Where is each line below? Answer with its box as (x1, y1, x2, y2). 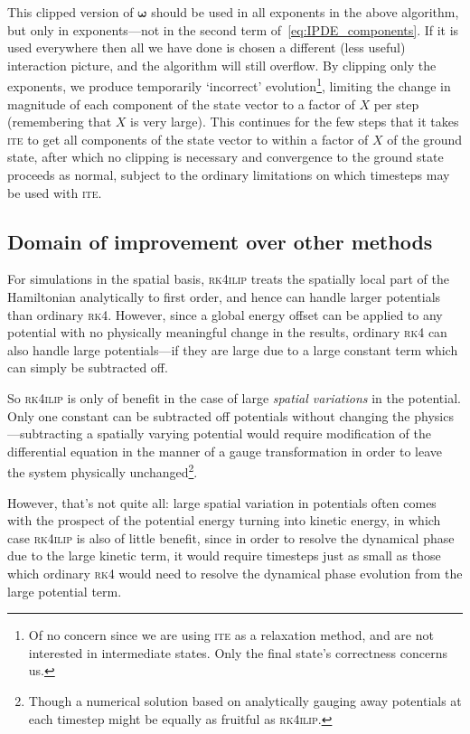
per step (373, 94, 419, 113)
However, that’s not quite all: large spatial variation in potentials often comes (7, 493, 437, 512)
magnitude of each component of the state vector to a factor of (7, 94, 355, 113)
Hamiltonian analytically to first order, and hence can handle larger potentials (7, 287, 441, 306)
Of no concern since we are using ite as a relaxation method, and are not (28, 626, 434, 645)
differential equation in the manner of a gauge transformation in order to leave (7, 441, 442, 460)
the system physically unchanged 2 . (7, 460, 198, 481)
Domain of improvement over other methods (7, 227, 433, 255)
